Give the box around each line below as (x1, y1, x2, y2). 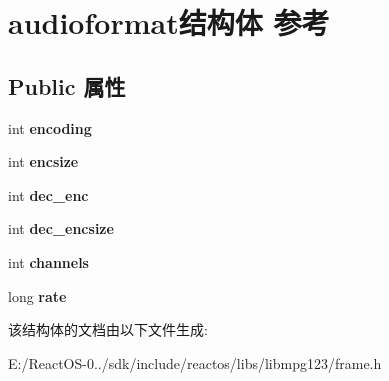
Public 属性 (8, 70, 126, 101)
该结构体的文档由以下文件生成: (8, 319, 208, 340)
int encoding (8, 117, 92, 138)
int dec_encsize (8, 218, 114, 239)
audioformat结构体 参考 (8, 2, 330, 43)
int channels (8, 251, 89, 272)
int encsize (8, 151, 79, 172)
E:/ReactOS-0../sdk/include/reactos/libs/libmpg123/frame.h (8, 352, 382, 373)
